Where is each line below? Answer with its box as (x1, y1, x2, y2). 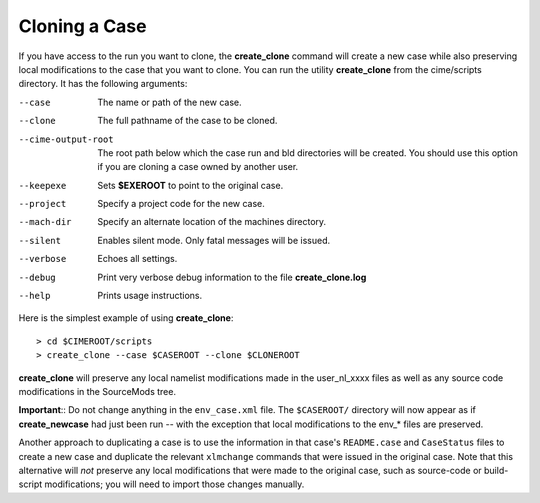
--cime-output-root (18, 133, 114, 145)
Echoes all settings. (97, 253, 178, 265)
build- (483, 464, 509, 476)
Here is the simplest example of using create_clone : (18, 312, 234, 324)
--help (18, 290, 51, 302)
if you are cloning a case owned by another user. (97, 161, 299, 173)
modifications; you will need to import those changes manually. (44, 478, 305, 490)
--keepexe (18, 180, 67, 191)
